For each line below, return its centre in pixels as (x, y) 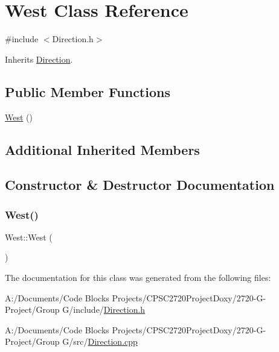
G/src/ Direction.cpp (100, 341)
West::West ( (29, 237)
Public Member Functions (88, 91)
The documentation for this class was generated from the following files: (138, 278)
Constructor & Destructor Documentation (140, 185)
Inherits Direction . (39, 59)
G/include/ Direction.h (104, 310)
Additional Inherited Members (102, 149)
